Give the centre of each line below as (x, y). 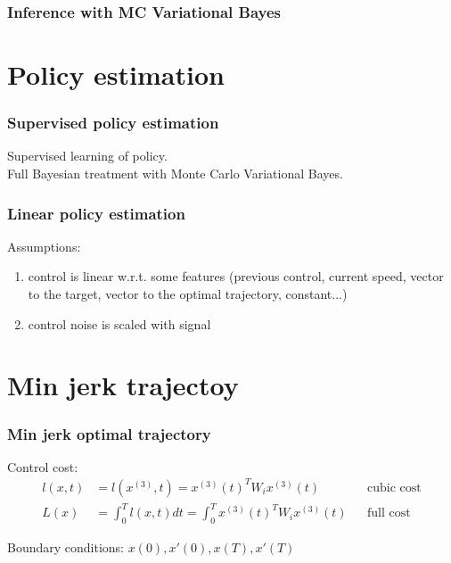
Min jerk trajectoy (123, 385)
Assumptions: (44, 246)
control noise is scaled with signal (119, 323)
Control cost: (43, 466)
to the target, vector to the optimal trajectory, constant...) (188, 294)
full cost (389, 513)
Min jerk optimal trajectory (109, 433)
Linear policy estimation (96, 213)
